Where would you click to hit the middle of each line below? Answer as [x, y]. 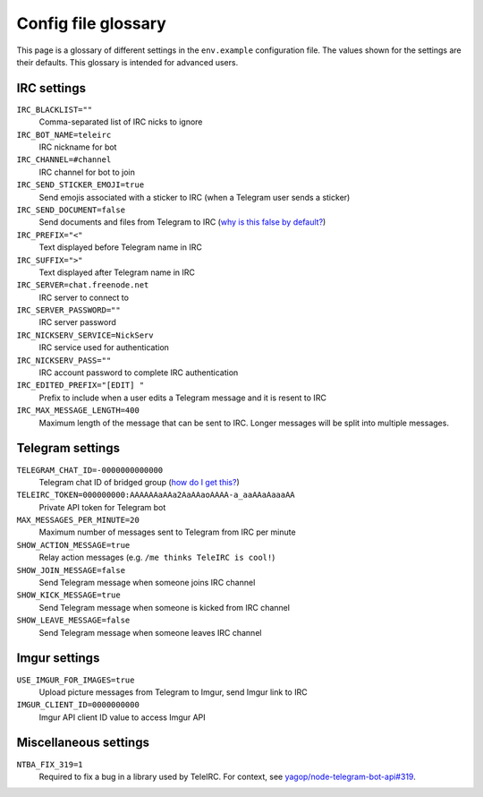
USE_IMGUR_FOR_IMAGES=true [76, 680]
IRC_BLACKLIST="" [55, 109]
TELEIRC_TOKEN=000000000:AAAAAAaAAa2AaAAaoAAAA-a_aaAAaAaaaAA [156, 495]
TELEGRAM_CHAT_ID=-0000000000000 [90, 470]
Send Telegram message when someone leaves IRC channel [150, 632]
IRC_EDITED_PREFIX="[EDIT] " [80, 386]
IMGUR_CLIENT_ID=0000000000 [78, 705]
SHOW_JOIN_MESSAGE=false [71, 570]
